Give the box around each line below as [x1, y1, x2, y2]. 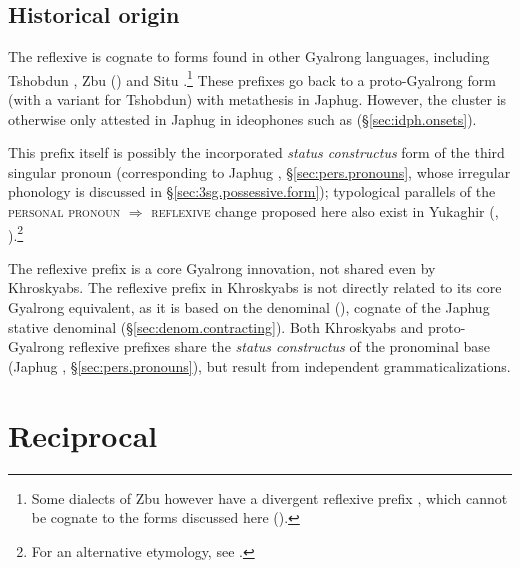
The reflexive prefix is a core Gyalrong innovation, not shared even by [8, 257, 436, 278]
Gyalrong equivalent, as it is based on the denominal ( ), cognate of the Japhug [8, 297, 490, 318]
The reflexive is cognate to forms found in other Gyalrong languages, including [8, 46, 490, 67]
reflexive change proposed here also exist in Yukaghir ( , [151, 201, 499, 222]
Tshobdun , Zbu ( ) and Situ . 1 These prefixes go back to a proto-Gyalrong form [8, 66, 496, 90]
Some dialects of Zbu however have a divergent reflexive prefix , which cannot [31, 487, 508, 508]
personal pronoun [8, 201, 121, 222]
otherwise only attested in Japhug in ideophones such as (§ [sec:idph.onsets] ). [8, 108, 477, 129]
